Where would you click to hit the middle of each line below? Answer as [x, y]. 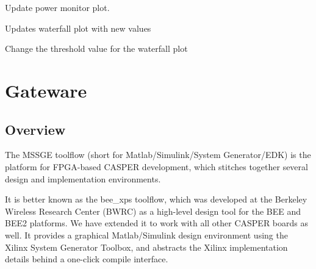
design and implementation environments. [83, 178]
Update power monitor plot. [57, 7]
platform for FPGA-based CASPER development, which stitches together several [156, 166]
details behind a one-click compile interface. [87, 259]
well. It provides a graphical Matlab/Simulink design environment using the [146, 235]
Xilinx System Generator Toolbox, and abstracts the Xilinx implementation [146, 247]
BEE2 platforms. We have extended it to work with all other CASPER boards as [157, 223]
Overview [35, 129]
